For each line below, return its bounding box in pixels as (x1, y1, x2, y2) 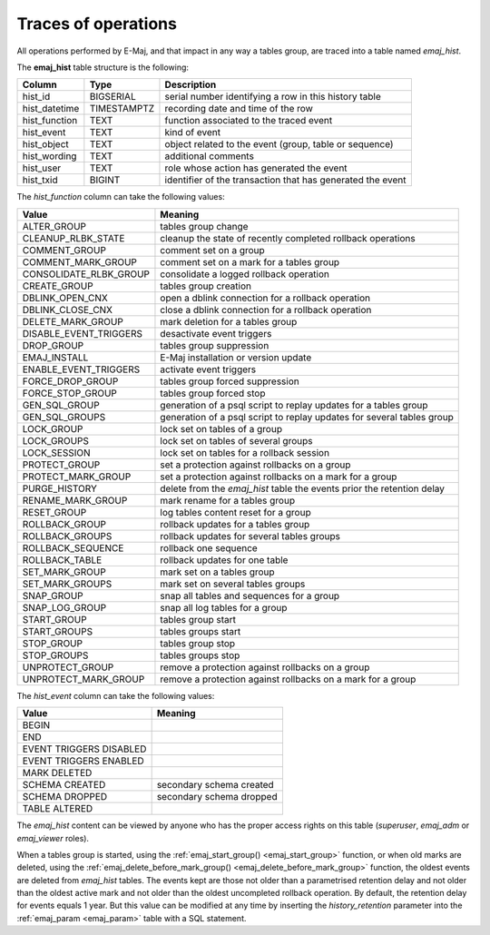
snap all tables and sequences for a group (160, 589, 340, 602)
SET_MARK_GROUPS (22, 577, 113, 590)
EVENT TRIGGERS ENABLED (22, 754, 144, 767)
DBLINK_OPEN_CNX (22, 291, 109, 304)
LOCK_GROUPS (22, 434, 90, 447)
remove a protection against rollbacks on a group (160, 661, 370, 674)
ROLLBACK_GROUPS (22, 529, 113, 542)
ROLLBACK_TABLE (22, 554, 103, 566)
